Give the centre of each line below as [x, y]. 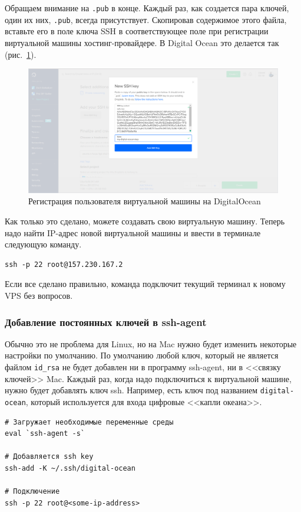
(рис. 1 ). [21, 54]
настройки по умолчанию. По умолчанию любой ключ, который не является [142, 355]
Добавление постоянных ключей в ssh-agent [106, 322]
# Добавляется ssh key [49, 457]
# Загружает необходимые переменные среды [89, 422]
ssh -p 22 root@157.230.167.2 [64, 264]
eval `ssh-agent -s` [45, 434]
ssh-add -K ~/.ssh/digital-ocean [70, 468]
